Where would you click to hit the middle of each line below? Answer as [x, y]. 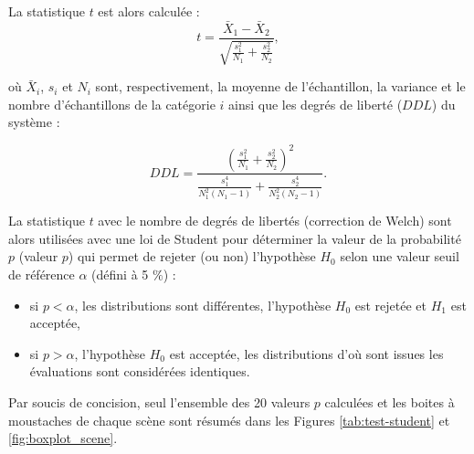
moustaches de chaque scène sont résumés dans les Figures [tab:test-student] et [229, 420]
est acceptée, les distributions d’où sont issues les [306, 353]
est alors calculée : [149, 11]
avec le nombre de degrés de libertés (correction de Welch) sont [275, 221]
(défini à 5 [120, 275]
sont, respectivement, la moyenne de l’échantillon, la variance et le [280, 86]
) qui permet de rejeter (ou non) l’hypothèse [192, 256]
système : [34, 122]
